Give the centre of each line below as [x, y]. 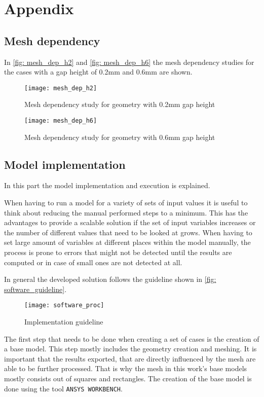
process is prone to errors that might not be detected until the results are [118, 252]
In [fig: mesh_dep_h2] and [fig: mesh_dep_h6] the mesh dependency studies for [129, 62]
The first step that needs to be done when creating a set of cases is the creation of [132, 338]
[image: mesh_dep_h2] [61, 88]
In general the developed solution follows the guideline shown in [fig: [110, 279]
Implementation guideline [64, 322]
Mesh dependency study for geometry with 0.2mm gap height [120, 104]
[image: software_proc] [64, 305]
